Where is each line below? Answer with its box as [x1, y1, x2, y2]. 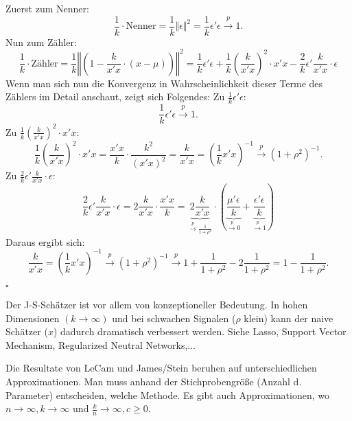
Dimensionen [5, 310, 60, 325]
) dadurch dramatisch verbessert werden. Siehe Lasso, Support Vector [53, 324, 347, 339]
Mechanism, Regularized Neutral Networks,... [5, 337, 196, 352]
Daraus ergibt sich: [5, 234, 85, 249]
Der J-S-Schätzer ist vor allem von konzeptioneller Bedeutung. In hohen [5, 297, 308, 311]
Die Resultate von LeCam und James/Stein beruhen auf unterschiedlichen [5, 361, 317, 375]
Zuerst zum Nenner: [5, 1, 89, 15]
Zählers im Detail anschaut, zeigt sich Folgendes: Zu [5, 89, 225, 104]
